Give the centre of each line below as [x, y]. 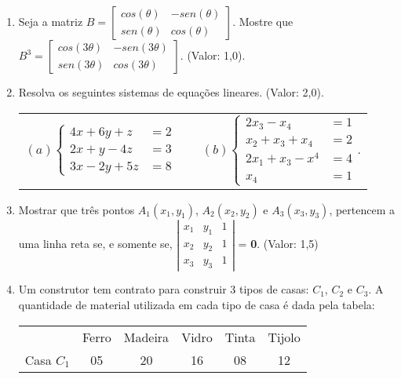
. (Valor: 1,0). [213, 55]
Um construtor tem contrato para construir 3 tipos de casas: [164, 289]
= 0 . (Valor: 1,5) [278, 243]
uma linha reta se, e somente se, [95, 243]
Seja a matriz [51, 21]
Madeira [146, 337]
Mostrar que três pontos [77, 209]
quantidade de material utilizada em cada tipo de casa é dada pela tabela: [197, 304]
